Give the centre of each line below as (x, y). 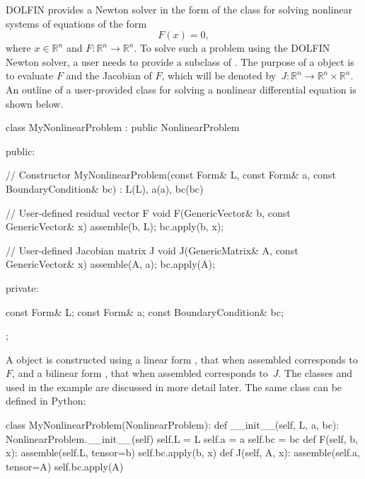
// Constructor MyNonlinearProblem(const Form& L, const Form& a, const (171, 175)
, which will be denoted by (219, 75)
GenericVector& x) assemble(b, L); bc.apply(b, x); (115, 226)
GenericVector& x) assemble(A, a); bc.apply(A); (110, 264)
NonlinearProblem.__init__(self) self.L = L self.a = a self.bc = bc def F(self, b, (182, 438)
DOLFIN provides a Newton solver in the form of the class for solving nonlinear (179, 9)
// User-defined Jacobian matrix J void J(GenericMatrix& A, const (152, 250)
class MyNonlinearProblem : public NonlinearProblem (123, 127)
